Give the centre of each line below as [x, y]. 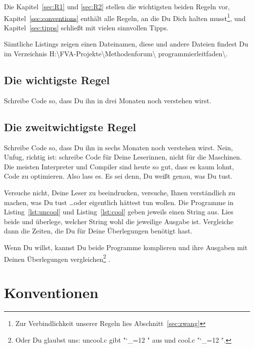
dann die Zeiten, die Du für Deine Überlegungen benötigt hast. [98, 231]
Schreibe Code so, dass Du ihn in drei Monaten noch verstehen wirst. [108, 100]
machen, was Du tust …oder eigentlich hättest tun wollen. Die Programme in [119, 202]
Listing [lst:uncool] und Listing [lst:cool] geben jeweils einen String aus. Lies [119, 212]
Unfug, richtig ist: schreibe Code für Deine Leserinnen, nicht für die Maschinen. [123, 157]
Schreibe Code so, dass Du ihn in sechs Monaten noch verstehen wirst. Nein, [118, 147]
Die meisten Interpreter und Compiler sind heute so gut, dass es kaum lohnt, [119, 166]
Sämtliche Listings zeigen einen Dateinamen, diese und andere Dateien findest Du [126, 44]
